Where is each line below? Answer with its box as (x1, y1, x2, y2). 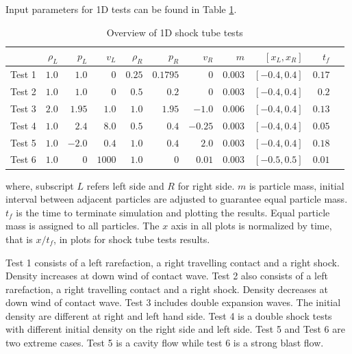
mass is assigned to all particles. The (5, 218, 160, 233)
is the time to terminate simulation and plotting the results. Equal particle (16, 205, 330, 219)
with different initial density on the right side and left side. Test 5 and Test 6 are (5, 322, 345, 336)
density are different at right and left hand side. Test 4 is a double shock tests (5, 308, 332, 323)
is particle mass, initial (249, 178, 344, 192)
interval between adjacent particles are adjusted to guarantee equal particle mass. (5, 192, 348, 206)
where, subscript (5, 178, 74, 192)
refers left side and (86, 178, 164, 192)
